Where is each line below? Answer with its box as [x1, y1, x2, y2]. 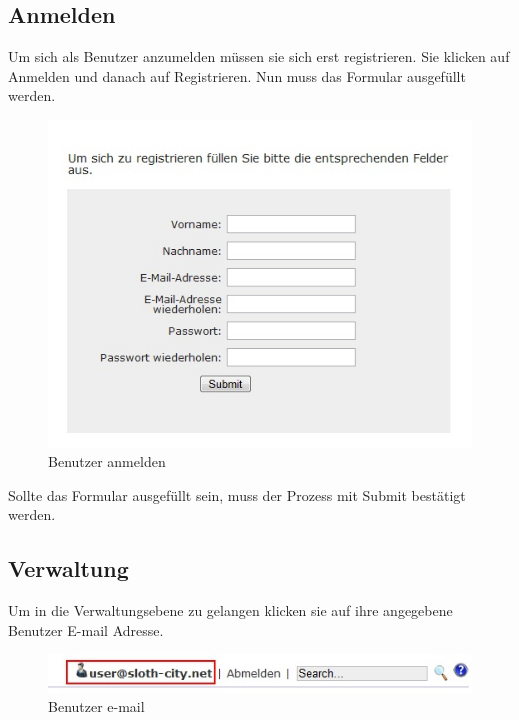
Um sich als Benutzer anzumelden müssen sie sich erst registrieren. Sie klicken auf [8, 46, 510, 67]
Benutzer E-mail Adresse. [8, 619, 164, 640]
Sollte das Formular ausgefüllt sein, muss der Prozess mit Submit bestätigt [8, 484, 466, 505]
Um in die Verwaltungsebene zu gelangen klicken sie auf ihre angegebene [8, 600, 453, 621]
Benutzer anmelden [48, 451, 166, 472]
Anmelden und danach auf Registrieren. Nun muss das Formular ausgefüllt [8, 65, 466, 86]
